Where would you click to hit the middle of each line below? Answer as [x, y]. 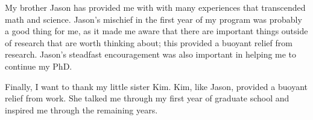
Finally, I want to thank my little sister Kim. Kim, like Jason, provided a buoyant [156, 86]
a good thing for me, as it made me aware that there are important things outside [156, 31]
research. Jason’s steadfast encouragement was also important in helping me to [151, 54]
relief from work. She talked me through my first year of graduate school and [147, 98]
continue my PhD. [39, 66]
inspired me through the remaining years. [81, 109]
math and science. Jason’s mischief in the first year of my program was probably [153, 19]
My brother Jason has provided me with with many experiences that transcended [155, 7]
